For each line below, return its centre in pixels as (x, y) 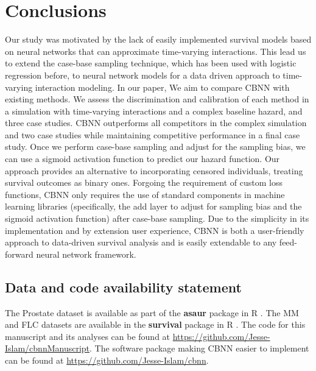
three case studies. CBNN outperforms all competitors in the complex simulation (156, 123)
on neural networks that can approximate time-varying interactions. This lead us (156, 51)
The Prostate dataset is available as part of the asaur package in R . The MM (152, 312)
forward (19, 254)
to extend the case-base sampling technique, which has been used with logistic (151, 63)
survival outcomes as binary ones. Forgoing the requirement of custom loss (144, 182)
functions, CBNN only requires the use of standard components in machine (145, 194)
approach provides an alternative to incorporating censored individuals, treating (154, 170)
